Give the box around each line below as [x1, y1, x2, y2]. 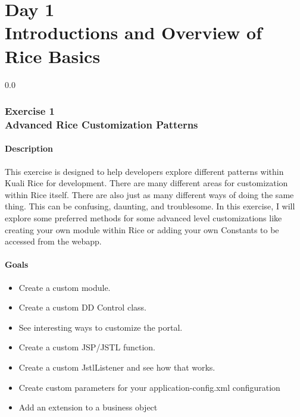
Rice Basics [5, 43, 101, 68]
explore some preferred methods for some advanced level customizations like [5, 212, 282, 224]
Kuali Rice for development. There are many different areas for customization [5, 177, 288, 189]
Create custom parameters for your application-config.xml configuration [18, 381, 280, 393]
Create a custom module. [18, 281, 111, 293]
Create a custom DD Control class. [18, 301, 146, 313]
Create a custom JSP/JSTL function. [18, 341, 155, 353]
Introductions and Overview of [5, 20, 262, 45]
